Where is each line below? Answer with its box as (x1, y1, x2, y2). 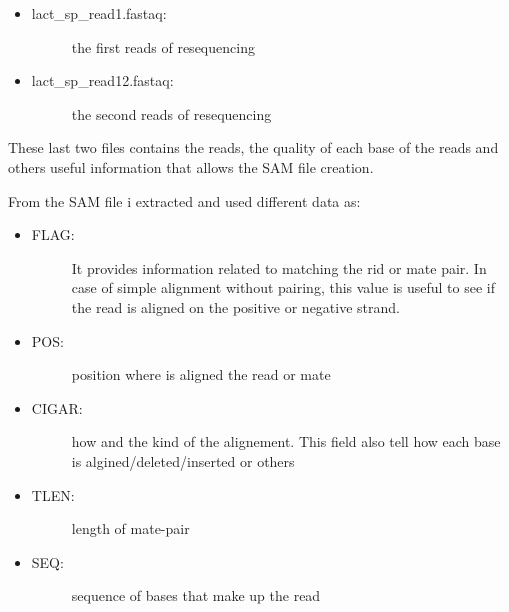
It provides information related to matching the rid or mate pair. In (71, 257, 487, 278)
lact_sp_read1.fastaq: (31, 3, 167, 23)
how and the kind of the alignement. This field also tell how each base (71, 431, 501, 452)
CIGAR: (31, 397, 83, 418)
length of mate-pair (71, 518, 190, 539)
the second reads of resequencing (71, 103, 272, 124)
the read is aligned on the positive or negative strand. (71, 296, 400, 317)
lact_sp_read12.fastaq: (31, 70, 174, 91)
